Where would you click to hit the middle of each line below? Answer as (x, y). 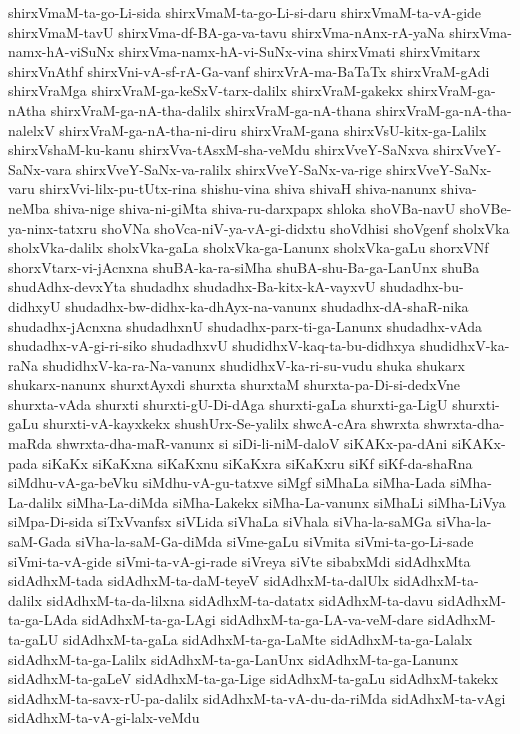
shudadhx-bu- (422, 286)
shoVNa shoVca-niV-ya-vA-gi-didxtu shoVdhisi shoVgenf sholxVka (305, 227)
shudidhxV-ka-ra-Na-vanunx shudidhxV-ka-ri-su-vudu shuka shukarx (253, 364)
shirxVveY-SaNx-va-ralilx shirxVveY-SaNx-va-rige (229, 168)
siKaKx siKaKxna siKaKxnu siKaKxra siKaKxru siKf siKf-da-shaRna (257, 462)
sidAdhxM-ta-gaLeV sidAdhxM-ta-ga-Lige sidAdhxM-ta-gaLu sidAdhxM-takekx (253, 678)
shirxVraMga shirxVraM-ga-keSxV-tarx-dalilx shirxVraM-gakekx (205, 90)
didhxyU (34, 305)
